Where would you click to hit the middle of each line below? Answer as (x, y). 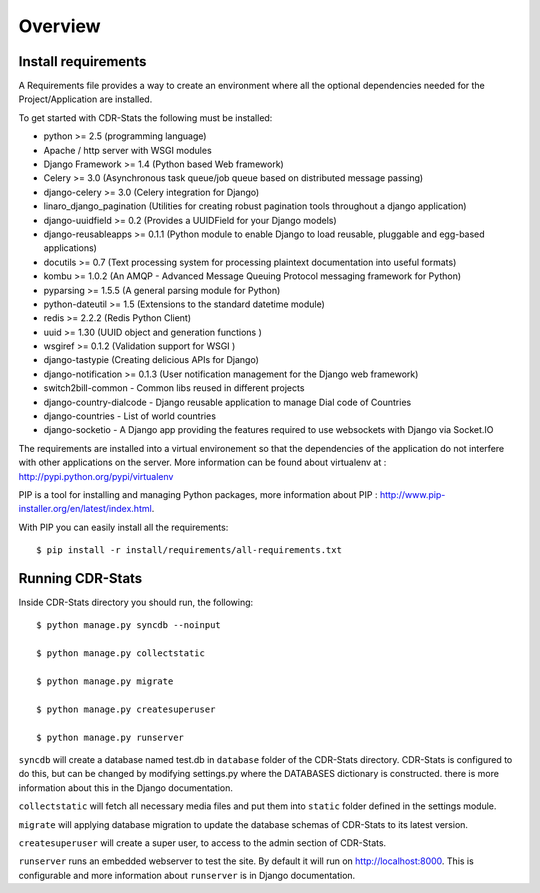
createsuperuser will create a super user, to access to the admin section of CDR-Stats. (202, 842)
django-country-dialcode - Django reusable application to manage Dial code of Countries (227, 402)
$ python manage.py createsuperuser (126, 709)
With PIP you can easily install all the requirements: (123, 527)
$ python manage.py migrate (105, 681)
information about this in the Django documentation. (126, 787)
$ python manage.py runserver (110, 737)
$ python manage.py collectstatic (120, 653)
